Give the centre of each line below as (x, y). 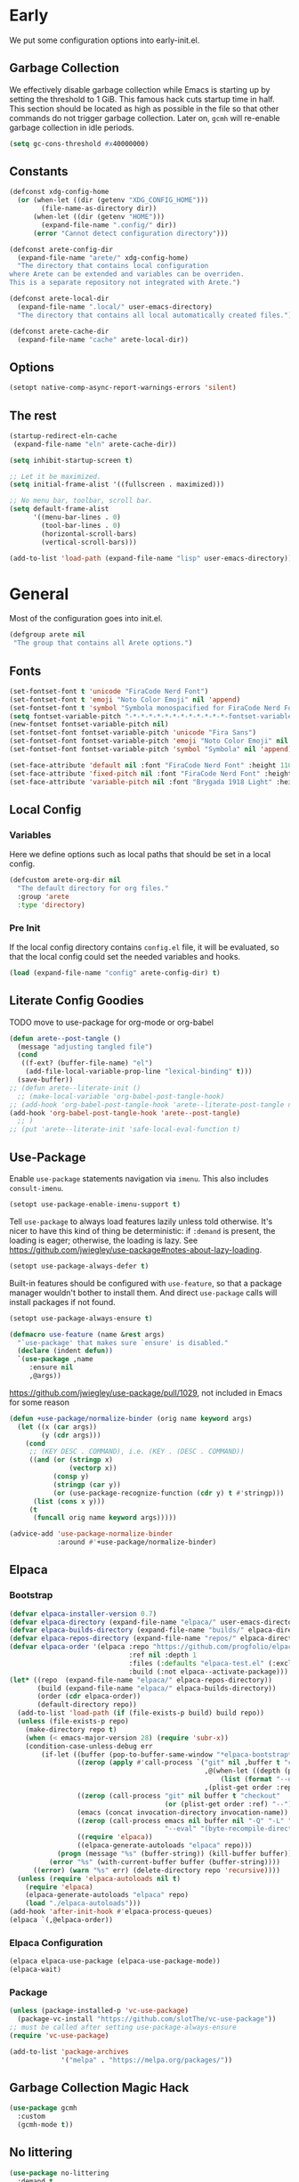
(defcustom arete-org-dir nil (65, 880)
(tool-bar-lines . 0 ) (81, 525)
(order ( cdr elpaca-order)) (89, 1697)
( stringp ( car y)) (87, 1484)
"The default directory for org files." (93, 888)
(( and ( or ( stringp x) (71, 1460)
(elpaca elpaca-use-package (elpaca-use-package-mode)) (115, 1961)
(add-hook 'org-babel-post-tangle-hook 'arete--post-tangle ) (125, 1113)
